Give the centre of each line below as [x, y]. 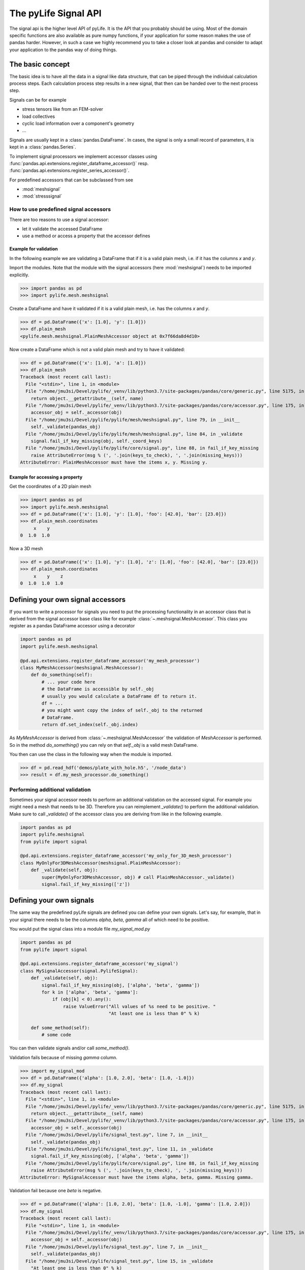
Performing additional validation [50, 789]
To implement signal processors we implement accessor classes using [83, 156]
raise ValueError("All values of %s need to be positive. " [139, 1006]
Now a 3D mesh [26, 549]
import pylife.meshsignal [52, 835]
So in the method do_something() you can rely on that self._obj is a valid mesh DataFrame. [104, 745]
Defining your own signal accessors [67, 599]
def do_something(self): [62, 675]
